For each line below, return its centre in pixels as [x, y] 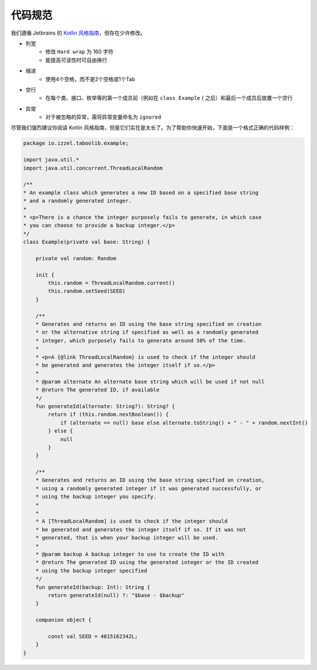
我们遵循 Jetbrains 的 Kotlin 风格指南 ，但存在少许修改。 [78, 33]
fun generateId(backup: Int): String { [93, 587]
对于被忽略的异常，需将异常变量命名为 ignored [103, 117]
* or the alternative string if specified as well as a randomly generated [147, 332]
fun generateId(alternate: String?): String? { [105, 406]
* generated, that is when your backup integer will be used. [127, 538]
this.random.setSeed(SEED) [87, 291]
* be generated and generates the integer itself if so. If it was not [141, 529]
